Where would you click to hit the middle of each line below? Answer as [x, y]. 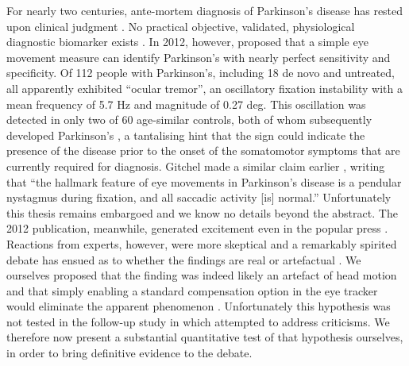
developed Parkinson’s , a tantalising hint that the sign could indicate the [186, 135]
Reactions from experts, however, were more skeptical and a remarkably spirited [202, 243]
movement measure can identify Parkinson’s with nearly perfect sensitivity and [199, 57]
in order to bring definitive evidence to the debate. [129, 353]
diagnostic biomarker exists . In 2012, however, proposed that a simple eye [187, 42]
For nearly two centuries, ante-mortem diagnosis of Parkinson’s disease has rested [205, 10]
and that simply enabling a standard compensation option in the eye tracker [192, 290]
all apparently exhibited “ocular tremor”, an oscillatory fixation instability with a [204, 88]
